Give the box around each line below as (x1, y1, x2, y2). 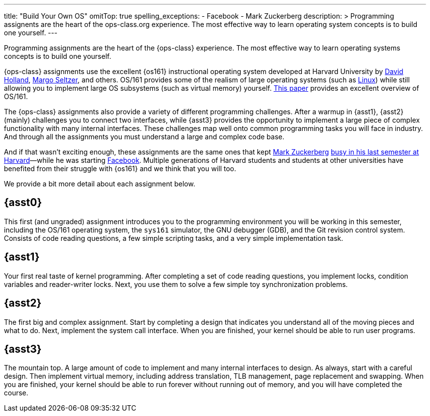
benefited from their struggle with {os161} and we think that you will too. (4, 164, 237, 173)
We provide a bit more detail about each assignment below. (4, 180, 195, 188)
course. (4, 389, 28, 397)
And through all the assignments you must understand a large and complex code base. (4, 132, 285, 141)
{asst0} (4, 196, 42, 209)
